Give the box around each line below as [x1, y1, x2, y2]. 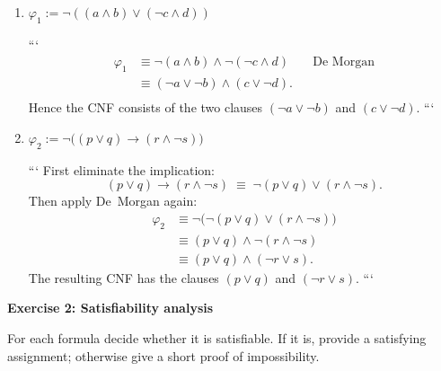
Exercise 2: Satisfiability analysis [7, 298, 214, 317]
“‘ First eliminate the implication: [28, 160, 216, 179]
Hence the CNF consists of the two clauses [28, 98, 263, 117]
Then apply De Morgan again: [28, 191, 198, 210]
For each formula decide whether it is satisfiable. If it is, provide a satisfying [7, 328, 427, 347]
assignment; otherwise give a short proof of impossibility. [7, 346, 320, 365]
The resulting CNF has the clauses [28, 268, 219, 287]
